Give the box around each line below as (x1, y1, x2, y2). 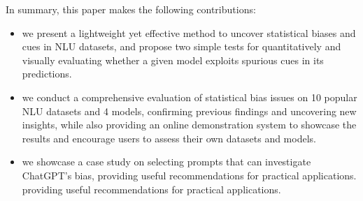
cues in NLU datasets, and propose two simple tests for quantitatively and (22, 39, 341, 54)
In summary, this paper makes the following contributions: (6, 2, 256, 16)
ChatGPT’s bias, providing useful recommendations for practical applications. (22, 167, 357, 182)
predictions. (22, 66, 72, 81)
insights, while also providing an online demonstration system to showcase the (22, 117, 357, 132)
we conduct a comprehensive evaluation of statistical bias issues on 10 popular (22, 89, 357, 104)
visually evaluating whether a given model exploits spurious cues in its (22, 52, 324, 67)
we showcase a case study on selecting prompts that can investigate (22, 154, 311, 169)
